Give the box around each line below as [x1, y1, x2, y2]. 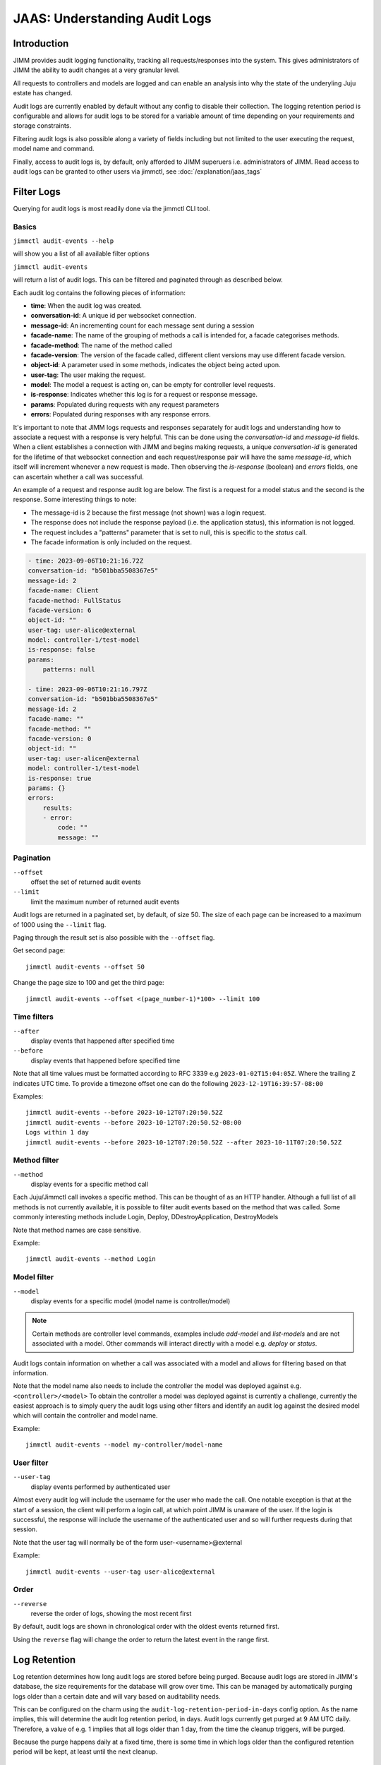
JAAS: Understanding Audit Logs [13, 11, 212, 26]
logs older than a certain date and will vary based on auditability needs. [13, 1692, 221, 1701]
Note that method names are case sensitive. [13, 1226, 141, 1234]
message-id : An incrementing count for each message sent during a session [30, 321, 255, 330]
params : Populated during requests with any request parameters [30, 400, 219, 409]
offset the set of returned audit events [30, 878, 141, 886]
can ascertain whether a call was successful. [13, 472, 144, 481]
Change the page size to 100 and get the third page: [13, 979, 165, 987]
